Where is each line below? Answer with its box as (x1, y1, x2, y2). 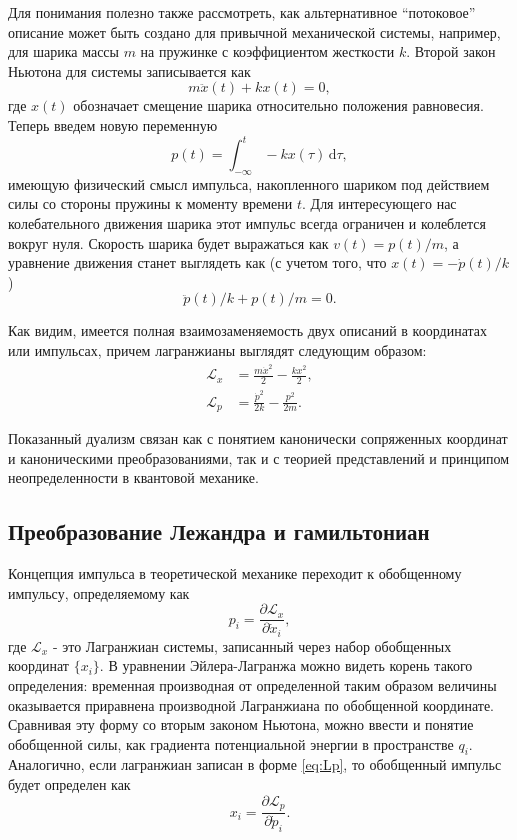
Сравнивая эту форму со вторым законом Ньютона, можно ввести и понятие (8, 714, 474, 735)
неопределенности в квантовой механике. (8, 467, 259, 488)
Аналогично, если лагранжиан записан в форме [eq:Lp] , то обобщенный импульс (8, 754, 502, 775)
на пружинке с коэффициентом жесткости (140, 41, 395, 62)
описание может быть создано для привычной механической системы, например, (8, 21, 501, 42)
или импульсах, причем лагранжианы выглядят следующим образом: (8, 340, 427, 361)
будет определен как (8, 774, 131, 795)
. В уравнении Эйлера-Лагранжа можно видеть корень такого (99, 655, 473, 676)
